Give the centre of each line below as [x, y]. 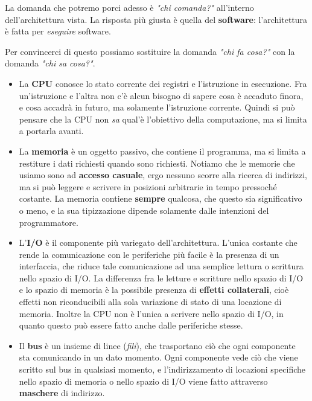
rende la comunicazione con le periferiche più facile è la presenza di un [149, 254]
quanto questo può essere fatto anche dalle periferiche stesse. [131, 325]
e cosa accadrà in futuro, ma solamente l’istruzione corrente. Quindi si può [157, 107]
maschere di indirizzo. [62, 393]
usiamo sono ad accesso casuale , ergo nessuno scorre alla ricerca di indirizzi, [163, 175]
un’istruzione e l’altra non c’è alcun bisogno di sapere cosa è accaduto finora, [161, 95]
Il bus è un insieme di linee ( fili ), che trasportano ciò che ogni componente [157, 345]
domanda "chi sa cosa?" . [50, 63]
